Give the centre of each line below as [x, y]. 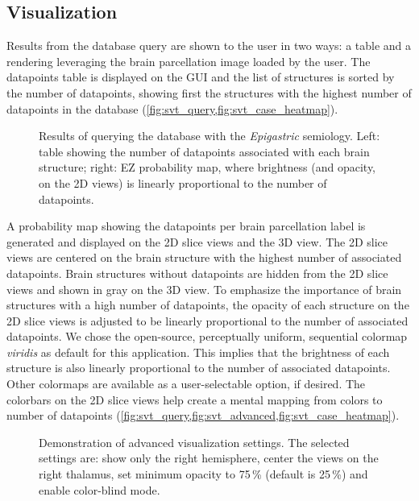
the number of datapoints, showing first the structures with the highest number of [209, 92]
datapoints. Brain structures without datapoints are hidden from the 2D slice [197, 273]
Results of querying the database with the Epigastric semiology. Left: [209, 136]
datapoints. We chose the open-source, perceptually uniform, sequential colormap [207, 336]
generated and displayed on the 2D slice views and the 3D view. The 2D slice [197, 241]
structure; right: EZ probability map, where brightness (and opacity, [207, 167]
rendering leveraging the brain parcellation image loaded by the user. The [189, 61]
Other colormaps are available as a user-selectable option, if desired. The [186, 384]
